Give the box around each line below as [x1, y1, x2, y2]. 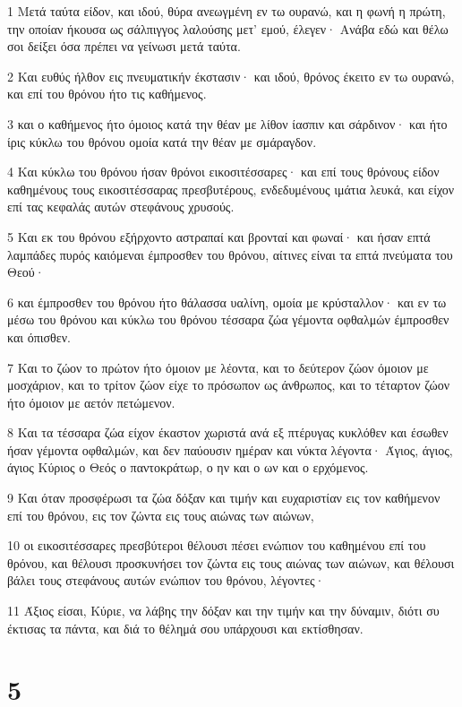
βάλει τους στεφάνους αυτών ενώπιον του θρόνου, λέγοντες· [7, 571, 325, 590]
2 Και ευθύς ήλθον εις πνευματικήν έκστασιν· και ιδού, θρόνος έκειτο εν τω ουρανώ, [7, 66, 455, 85]
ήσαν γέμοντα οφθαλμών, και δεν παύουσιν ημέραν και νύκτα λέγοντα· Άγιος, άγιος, [7, 440, 453, 459]
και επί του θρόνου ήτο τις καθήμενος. [7, 84, 207, 103]
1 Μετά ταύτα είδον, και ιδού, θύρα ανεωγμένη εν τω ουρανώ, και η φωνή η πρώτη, [7, 2, 446, 20]
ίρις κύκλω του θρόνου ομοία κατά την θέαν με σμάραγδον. [7, 132, 317, 151]
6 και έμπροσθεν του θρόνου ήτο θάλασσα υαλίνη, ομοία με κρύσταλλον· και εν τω [7, 292, 447, 311]
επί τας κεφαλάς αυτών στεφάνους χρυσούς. [7, 197, 235, 216]
